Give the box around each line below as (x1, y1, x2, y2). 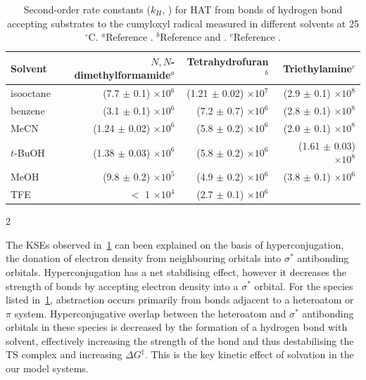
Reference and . (160, 30, 227, 44)
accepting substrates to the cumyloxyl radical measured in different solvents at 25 (7, 15, 359, 30)
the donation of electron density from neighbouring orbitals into (6, 251, 282, 266)
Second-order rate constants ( (23, 2, 151, 16)
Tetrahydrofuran (187, 53, 269, 68)
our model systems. (6, 361, 89, 376)
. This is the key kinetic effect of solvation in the (144, 347, 354, 362)
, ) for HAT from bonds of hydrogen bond (162, 2, 343, 16)
